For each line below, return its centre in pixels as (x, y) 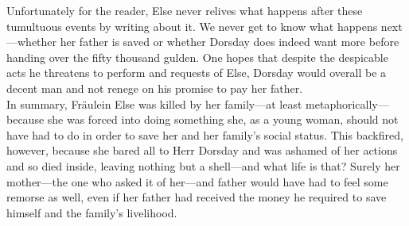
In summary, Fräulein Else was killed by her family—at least (154, 103)
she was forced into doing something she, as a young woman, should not (223, 119)
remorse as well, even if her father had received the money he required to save (197, 197)
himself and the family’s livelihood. (92, 212)
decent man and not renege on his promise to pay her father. (155, 88)
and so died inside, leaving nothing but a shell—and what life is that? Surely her (203, 165)
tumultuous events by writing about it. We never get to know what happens (192, 26)
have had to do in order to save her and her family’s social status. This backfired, (205, 134)
